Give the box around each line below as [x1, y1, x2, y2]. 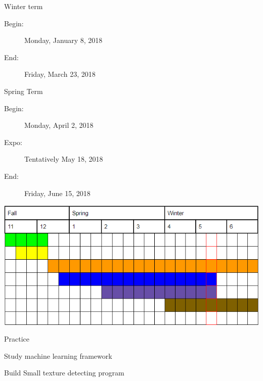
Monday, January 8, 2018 [24, 35, 103, 45]
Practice [4, 334, 30, 344]
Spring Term [4, 85, 43, 96]
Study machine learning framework [4, 350, 112, 361]
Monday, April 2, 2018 [24, 120, 94, 130]
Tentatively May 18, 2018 [24, 154, 103, 164]
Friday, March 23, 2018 [24, 69, 96, 79]
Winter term [4, 1, 43, 11]
